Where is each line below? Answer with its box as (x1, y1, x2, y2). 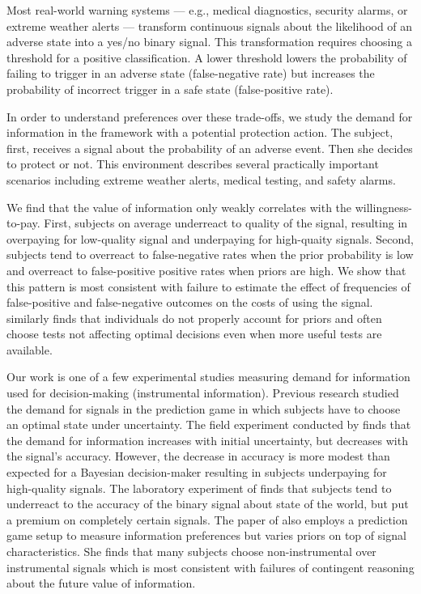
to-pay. (6, 214, 40, 231)
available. (6, 341, 53, 358)
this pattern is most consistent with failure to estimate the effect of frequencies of (6, 278, 410, 295)
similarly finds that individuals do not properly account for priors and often (6, 309, 382, 326)
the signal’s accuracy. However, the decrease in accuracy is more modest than (6, 448, 390, 465)
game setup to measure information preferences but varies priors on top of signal (6, 527, 406, 544)
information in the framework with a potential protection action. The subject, (6, 124, 393, 141)
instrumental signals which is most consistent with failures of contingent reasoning (6, 558, 415, 575)
